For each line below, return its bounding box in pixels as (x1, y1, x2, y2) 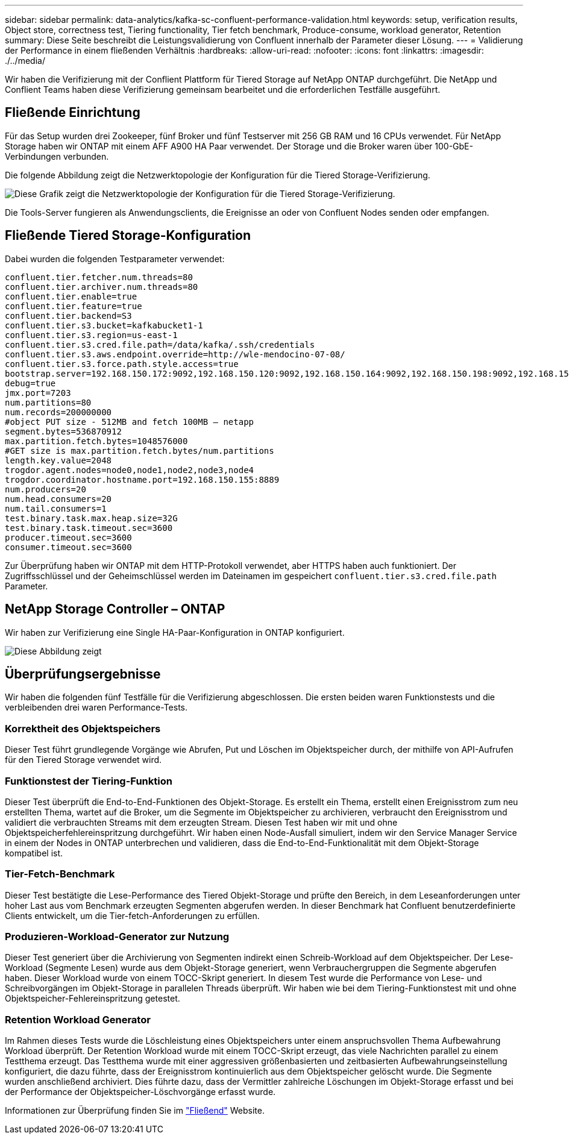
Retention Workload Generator (5, 1013, 151, 1026)
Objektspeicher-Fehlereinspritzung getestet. (5, 993, 180, 1004)
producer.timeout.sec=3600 (5, 532, 132, 542)
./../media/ (5, 55, 45, 66)
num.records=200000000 (5, 407, 112, 417)
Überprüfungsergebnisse (5, 666, 161, 682)
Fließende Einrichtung (5, 105, 140, 121)
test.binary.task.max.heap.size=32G (5, 513, 178, 523)
